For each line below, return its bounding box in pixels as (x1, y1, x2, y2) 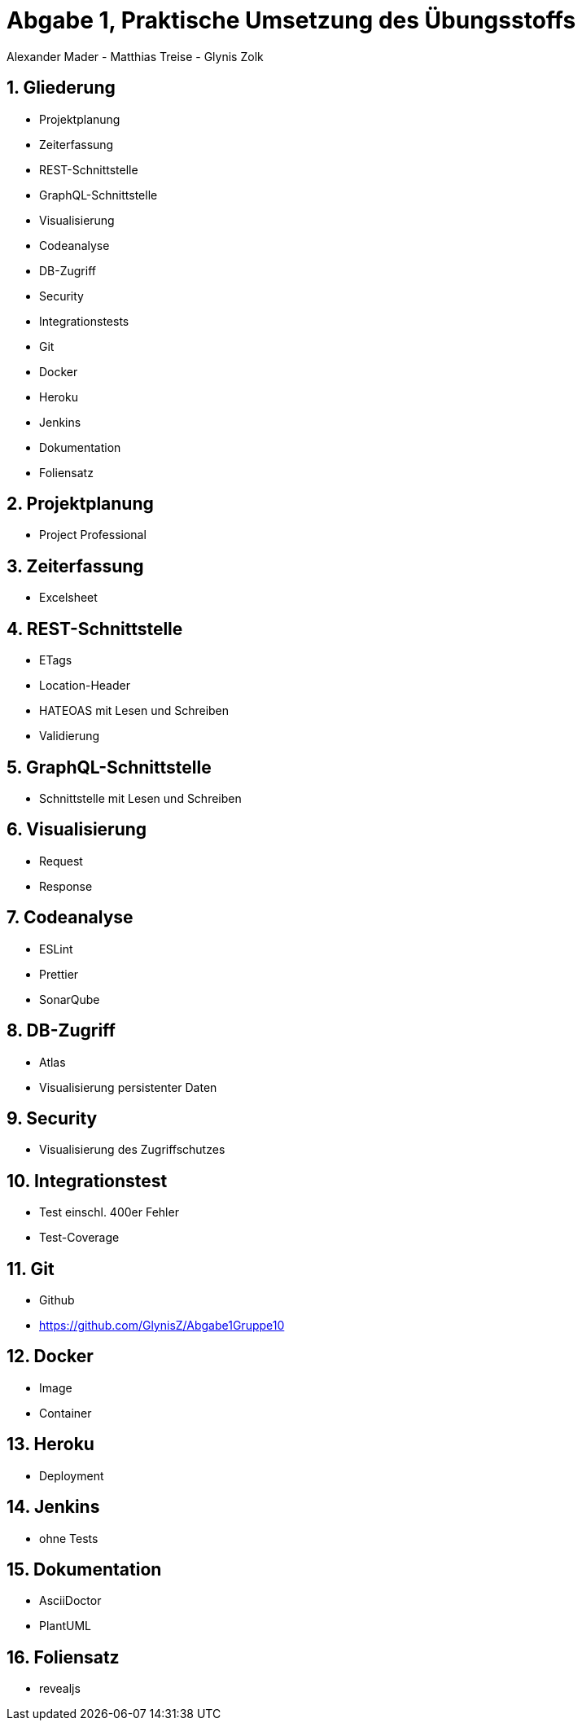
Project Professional (39, 528, 147, 542)
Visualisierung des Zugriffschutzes (39, 1142, 225, 1157)
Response (39, 879, 93, 893)
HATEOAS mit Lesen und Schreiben (39, 704, 230, 718)
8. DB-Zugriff (7, 1020, 116, 1041)
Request (39, 853, 83, 868)
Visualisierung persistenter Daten (39, 1080, 217, 1094)
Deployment (39, 1468, 104, 1483)
